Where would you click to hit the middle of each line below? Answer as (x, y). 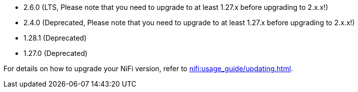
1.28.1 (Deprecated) (55, 38)
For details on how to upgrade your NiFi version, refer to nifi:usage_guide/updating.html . (148, 69)
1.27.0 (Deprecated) (56, 53)
